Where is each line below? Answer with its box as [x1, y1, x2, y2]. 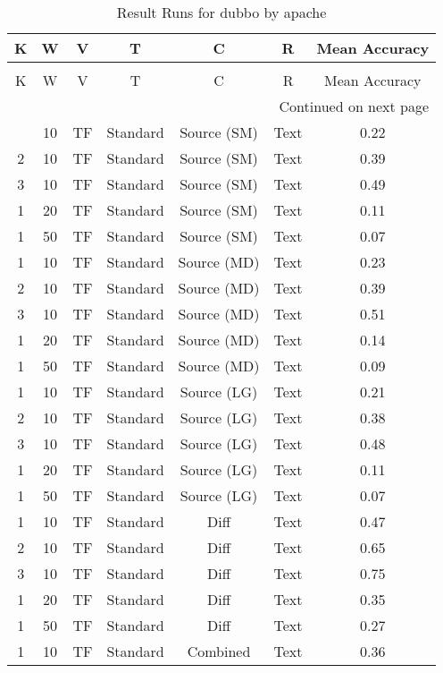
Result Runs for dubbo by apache [116, 2, 327, 22]
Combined [187, 641, 251, 661]
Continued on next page [279, 96, 430, 116]
